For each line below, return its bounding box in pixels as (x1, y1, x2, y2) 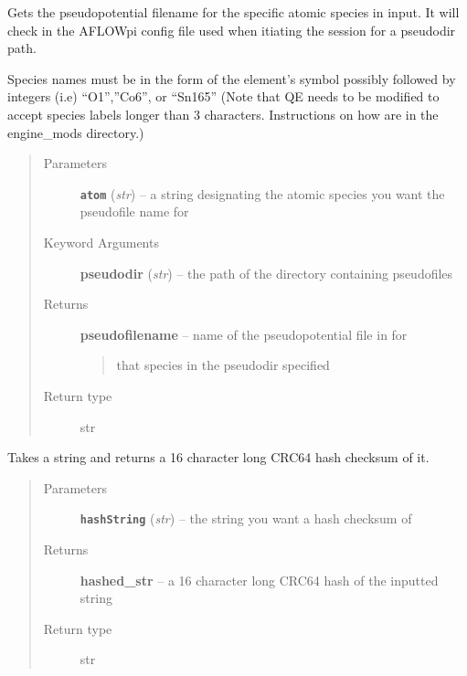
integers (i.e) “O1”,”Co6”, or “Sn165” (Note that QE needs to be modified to (7, 87, 440, 106)
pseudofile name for (80, 202, 189, 221)
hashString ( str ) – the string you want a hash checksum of (80, 509, 412, 528)
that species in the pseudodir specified (116, 355, 330, 375)
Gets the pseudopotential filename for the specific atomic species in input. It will (7, 3, 460, 21)
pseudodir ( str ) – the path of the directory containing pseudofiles (80, 263, 453, 282)
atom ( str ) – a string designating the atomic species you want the (80, 184, 445, 203)
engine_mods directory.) (7, 122, 144, 142)
